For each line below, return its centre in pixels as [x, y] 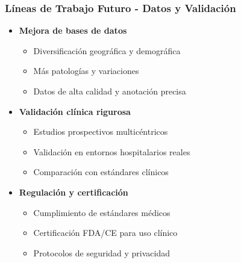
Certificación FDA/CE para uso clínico [105, 233]
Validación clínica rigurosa [75, 111]
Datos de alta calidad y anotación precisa [110, 91]
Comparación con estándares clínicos [101, 172]
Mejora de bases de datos [73, 30]
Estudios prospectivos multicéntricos [101, 131]
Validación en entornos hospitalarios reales [112, 151]
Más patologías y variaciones [86, 71]
